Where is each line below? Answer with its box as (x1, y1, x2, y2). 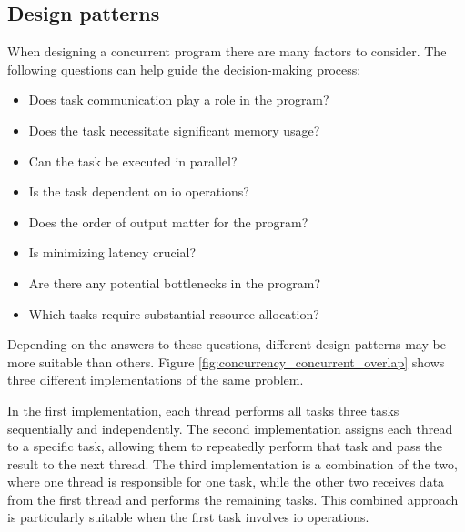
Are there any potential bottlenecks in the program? (28, 273, 321, 292)
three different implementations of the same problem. (7, 370, 304, 389)
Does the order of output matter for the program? (28, 212, 308, 231)
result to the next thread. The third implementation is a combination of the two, (7, 454, 458, 473)
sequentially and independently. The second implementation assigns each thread (7, 418, 453, 437)
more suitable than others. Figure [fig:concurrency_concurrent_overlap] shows (7, 352, 445, 371)
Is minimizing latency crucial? (28, 243, 197, 262)
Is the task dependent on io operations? (28, 182, 249, 201)
